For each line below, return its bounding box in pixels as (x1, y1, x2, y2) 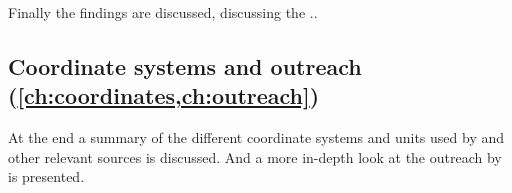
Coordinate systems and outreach (8, 50, 362, 81)
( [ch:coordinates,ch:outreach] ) (8, 80, 320, 111)
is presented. (8, 166, 85, 187)
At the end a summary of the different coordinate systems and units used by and (8, 127, 505, 148)
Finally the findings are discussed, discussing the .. (8, 2, 318, 22)
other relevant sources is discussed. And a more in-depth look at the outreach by (8, 146, 502, 167)
